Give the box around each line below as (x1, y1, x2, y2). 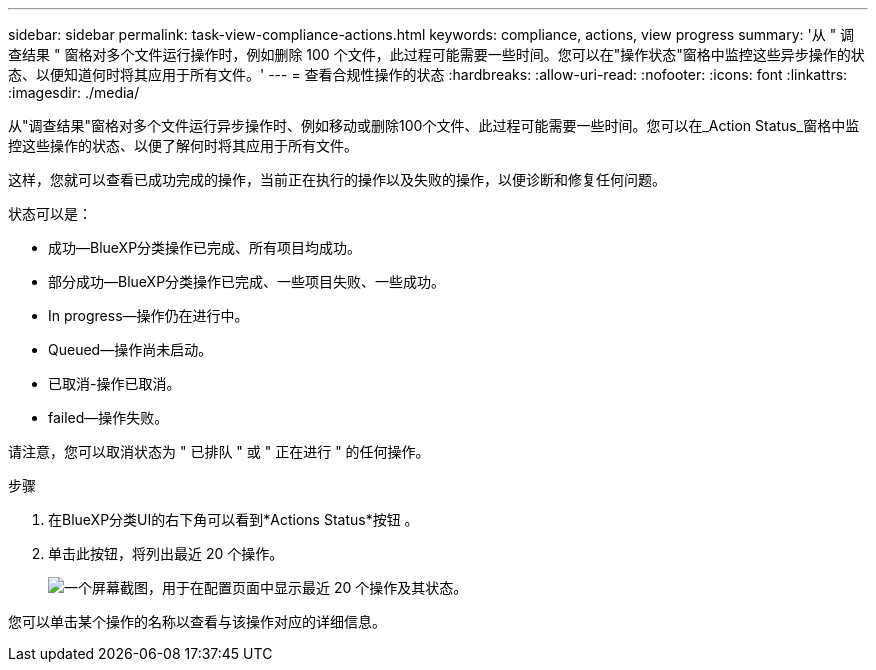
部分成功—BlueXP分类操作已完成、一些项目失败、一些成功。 (48, 273, 446, 290)
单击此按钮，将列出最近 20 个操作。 (48, 545, 284, 562)
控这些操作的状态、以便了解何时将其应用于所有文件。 (8, 137, 358, 154)
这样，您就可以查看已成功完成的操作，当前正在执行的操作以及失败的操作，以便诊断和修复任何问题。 (8, 171, 666, 188)
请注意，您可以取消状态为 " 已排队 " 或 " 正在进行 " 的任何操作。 (8, 443, 430, 460)
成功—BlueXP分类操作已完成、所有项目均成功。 (48, 239, 362, 256)
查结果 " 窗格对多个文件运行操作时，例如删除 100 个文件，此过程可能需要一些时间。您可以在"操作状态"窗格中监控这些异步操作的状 (8, 46, 865, 63)
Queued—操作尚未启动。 (48, 341, 213, 358)
